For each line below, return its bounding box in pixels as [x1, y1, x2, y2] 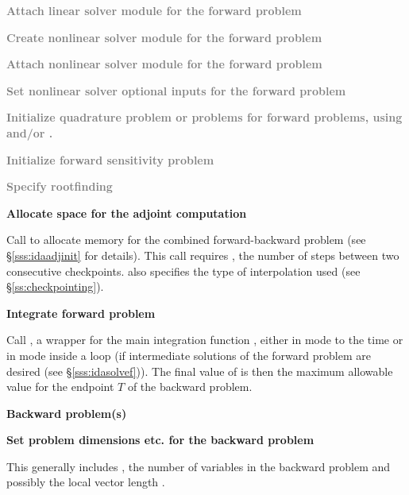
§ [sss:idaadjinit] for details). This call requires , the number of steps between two [6, 246, 399, 263]
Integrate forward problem [6, 304, 156, 321]
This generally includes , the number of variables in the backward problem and [6, 458, 391, 474]
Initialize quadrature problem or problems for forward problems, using [6, 109, 403, 126]
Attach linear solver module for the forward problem [6, 2, 302, 18]
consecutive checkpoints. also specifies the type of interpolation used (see [6, 262, 361, 279]
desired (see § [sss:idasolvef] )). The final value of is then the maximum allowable [6, 362, 393, 379]
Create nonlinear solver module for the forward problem [6, 29, 322, 45]
